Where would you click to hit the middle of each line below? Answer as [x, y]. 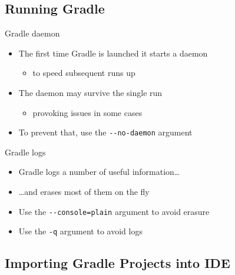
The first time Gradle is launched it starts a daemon [113, 53]
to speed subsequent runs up [84, 73]
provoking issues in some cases [87, 112]
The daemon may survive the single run [90, 92]
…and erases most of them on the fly [84, 192]
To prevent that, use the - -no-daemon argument [105, 132]
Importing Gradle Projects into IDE [117, 263]
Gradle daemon [32, 33]
